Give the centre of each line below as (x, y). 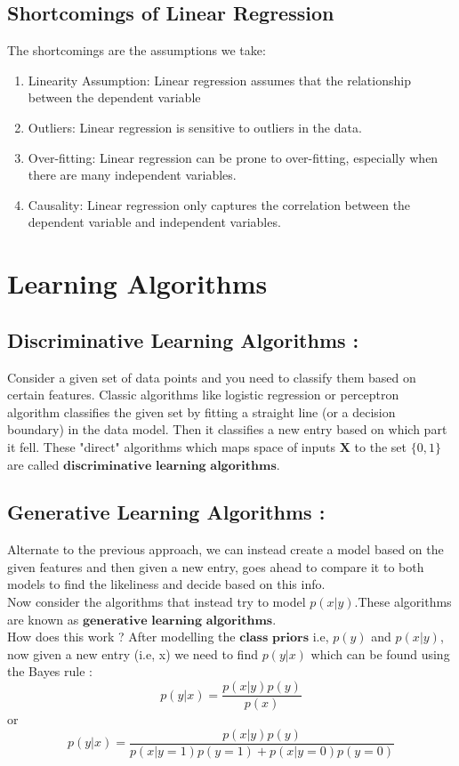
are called (33, 464)
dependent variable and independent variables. (154, 222)
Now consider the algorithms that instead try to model (157, 602)
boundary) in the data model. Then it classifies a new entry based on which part (227, 429)
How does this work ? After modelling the (121, 637)
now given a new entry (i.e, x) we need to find (133, 653)
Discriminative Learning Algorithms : (183, 339)
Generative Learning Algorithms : (166, 512)
